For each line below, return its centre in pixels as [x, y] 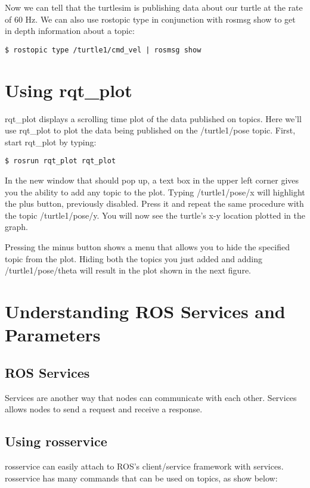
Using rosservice [56, 441]
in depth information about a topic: [70, 31]
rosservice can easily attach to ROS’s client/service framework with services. [144, 466]
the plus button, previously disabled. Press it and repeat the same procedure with [154, 203]
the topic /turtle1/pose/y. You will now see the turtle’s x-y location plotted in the [155, 215]
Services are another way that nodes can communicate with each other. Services [151, 397]
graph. [16, 227]
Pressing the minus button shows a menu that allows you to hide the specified [147, 246]
